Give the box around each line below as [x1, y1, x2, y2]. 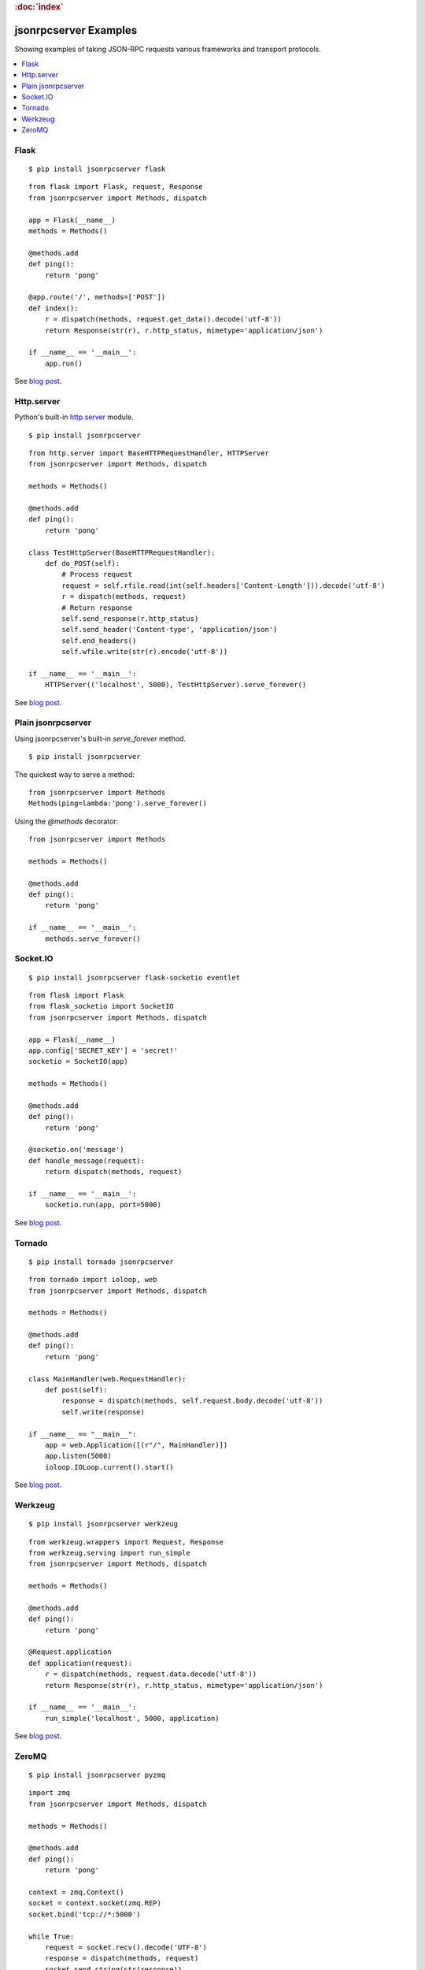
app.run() [44, 359, 83, 368]
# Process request [61, 570, 133, 579]
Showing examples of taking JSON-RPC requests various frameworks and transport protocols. [14, 44, 322, 54]
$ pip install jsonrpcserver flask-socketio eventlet [28, 973, 240, 982]
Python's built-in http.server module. [14, 412, 134, 422]
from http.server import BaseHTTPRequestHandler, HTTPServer [28, 449, 269, 458]
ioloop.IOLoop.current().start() [44, 1463, 175, 1471]
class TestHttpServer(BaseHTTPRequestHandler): [28, 548, 216, 557]
